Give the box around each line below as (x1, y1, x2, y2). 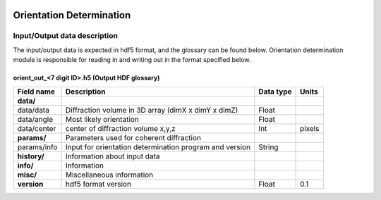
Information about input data (65, 151, 160, 161)
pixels (300, 123, 320, 133)
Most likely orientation (65, 114, 139, 124)
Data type (258, 87, 292, 96)
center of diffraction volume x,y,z (65, 123, 176, 133)
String (258, 142, 279, 151)
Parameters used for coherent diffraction (65, 132, 201, 142)
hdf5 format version (65, 179, 132, 189)
